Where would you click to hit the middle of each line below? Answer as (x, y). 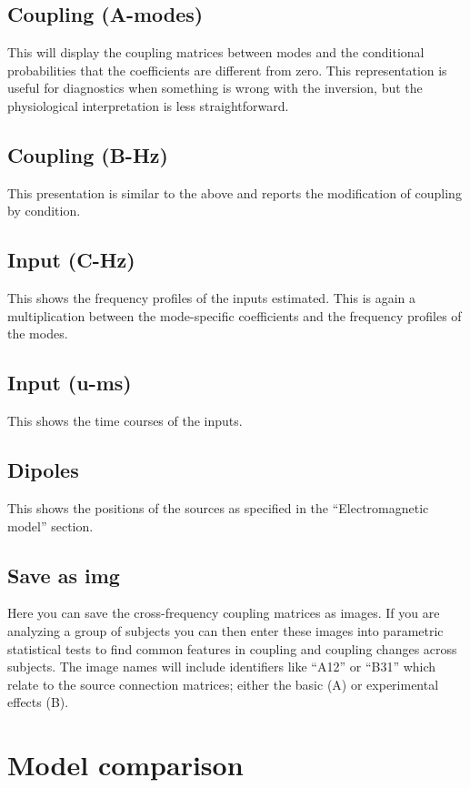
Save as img (64, 575)
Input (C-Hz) (71, 260)
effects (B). (38, 702)
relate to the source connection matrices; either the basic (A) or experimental (223, 684)
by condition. (44, 211)
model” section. (50, 525)
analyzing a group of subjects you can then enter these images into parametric (225, 630)
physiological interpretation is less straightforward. (148, 105)
